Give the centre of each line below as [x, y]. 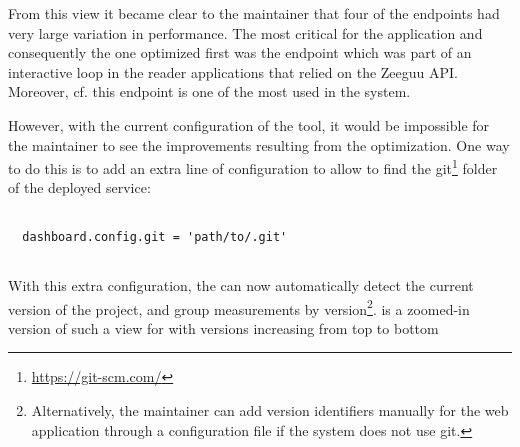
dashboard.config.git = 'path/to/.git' [155, 236]
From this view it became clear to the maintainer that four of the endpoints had [254, 13]
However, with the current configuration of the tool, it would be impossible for [249, 124]
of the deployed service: [79, 187]
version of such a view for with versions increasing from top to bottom [223, 327]
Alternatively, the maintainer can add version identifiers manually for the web [270, 410]
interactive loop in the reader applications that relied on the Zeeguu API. [233, 71]
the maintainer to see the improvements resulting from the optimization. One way [259, 144]
